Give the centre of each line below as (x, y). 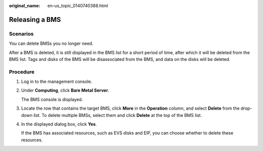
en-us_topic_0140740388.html (78, 6)
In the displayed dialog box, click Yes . (59, 124)
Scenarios (21, 34)
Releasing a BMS (35, 19)
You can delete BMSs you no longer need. (51, 43)
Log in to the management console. (57, 82)
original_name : (25, 6)
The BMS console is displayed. (52, 99)
